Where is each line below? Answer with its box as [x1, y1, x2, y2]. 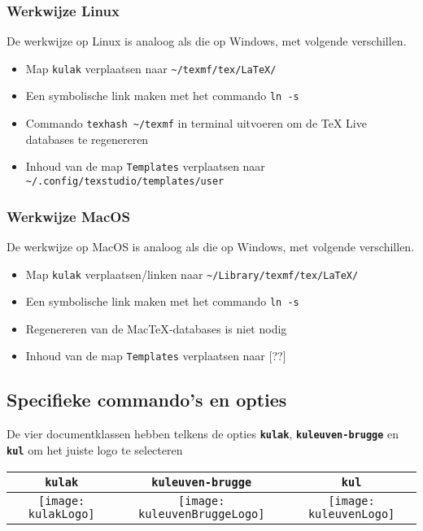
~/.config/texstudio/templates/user [25, 176, 225, 188]
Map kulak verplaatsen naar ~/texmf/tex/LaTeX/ [25, 59, 277, 76]
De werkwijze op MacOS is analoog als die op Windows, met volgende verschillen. [7, 237, 415, 255]
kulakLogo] [28, 507, 95, 520]
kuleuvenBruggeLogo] [137, 507, 265, 520]
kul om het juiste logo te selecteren [7, 441, 183, 458]
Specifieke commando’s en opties [7, 387, 287, 412]
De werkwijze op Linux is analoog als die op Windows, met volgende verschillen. [7, 33, 407, 50]
